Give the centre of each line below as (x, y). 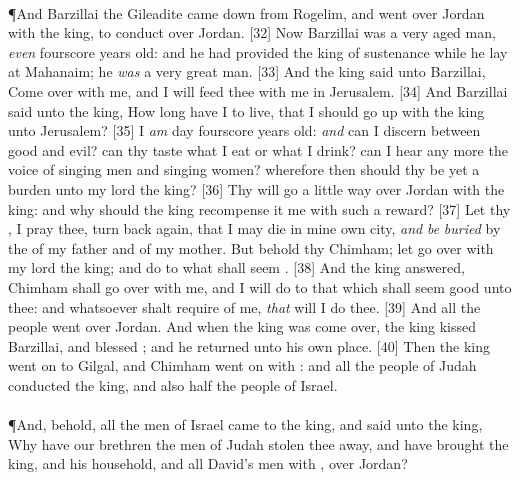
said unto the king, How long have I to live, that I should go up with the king (246, 110)
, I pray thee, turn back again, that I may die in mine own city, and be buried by (254, 228)
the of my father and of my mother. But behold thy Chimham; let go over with (251, 247)
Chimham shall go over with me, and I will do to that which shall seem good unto (260, 286)
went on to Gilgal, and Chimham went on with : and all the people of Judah (242, 365)
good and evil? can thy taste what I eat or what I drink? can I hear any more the (258, 149)
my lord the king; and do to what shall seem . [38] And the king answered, (236, 267)
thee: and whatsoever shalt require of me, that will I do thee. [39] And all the (244, 306)
